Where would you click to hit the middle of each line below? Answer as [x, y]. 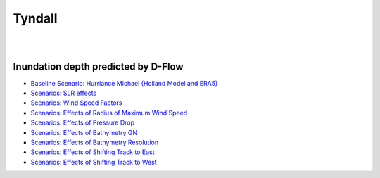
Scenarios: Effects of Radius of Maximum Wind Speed [109, 113]
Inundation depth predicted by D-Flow [98, 66]
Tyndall [35, 18]
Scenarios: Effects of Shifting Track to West [94, 162]
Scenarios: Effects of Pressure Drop [83, 122]
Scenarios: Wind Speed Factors [76, 103]
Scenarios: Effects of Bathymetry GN [84, 132]
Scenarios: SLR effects [64, 93]
